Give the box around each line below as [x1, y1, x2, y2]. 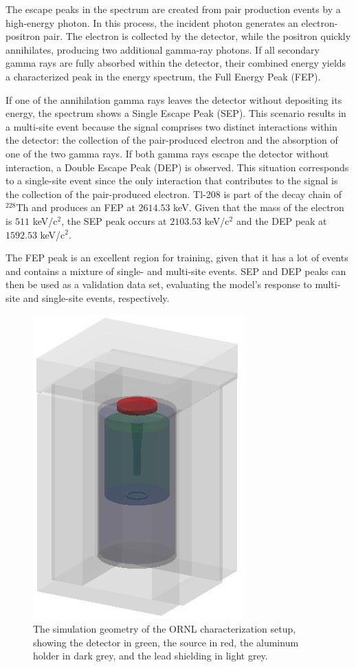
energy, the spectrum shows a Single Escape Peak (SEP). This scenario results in [5, 106, 346, 120]
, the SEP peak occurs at [61, 213, 167, 228]
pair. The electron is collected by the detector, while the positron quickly [43, 29, 351, 43]
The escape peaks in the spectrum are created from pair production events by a [5, 2, 341, 16]
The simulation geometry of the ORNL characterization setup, [33, 622, 296, 636]
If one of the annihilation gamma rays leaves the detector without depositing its [5, 92, 342, 107]
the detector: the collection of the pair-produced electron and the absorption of [5, 133, 338, 147]
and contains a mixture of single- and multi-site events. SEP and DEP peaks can [5, 263, 346, 278]
